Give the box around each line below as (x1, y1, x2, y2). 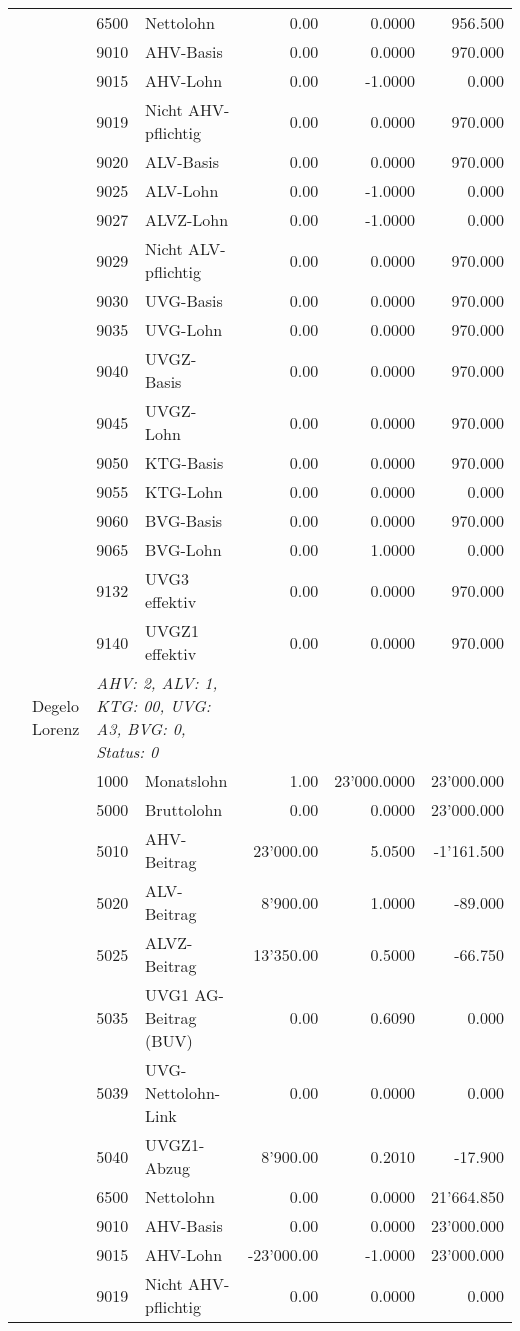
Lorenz (32, 717, 80, 740)
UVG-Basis (145, 289, 223, 312)
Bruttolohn (145, 798, 223, 821)
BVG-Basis (145, 509, 223, 532)
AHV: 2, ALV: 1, (96, 671, 218, 694)
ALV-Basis (145, 150, 219, 173)
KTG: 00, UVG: (96, 694, 211, 717)
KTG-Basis (145, 451, 224, 474)
